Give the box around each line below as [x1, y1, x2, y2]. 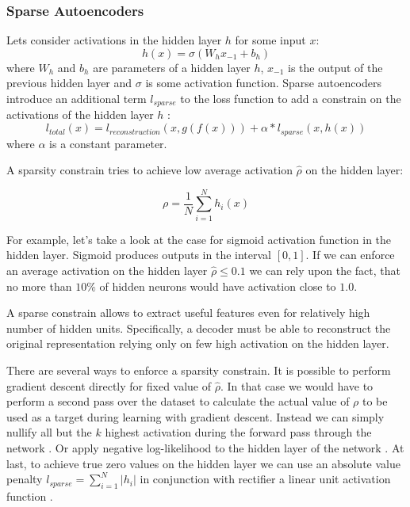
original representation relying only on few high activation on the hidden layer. [6, 335, 389, 352]
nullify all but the [6, 424, 92, 440]
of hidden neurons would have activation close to [99, 277, 336, 294]
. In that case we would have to [220, 377, 374, 394]
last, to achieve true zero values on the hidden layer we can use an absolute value [6, 455, 400, 471]
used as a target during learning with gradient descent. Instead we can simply [6, 408, 385, 425]
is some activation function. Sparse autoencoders [145, 74, 381, 91]
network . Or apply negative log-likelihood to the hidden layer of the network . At [6, 439, 404, 456]
